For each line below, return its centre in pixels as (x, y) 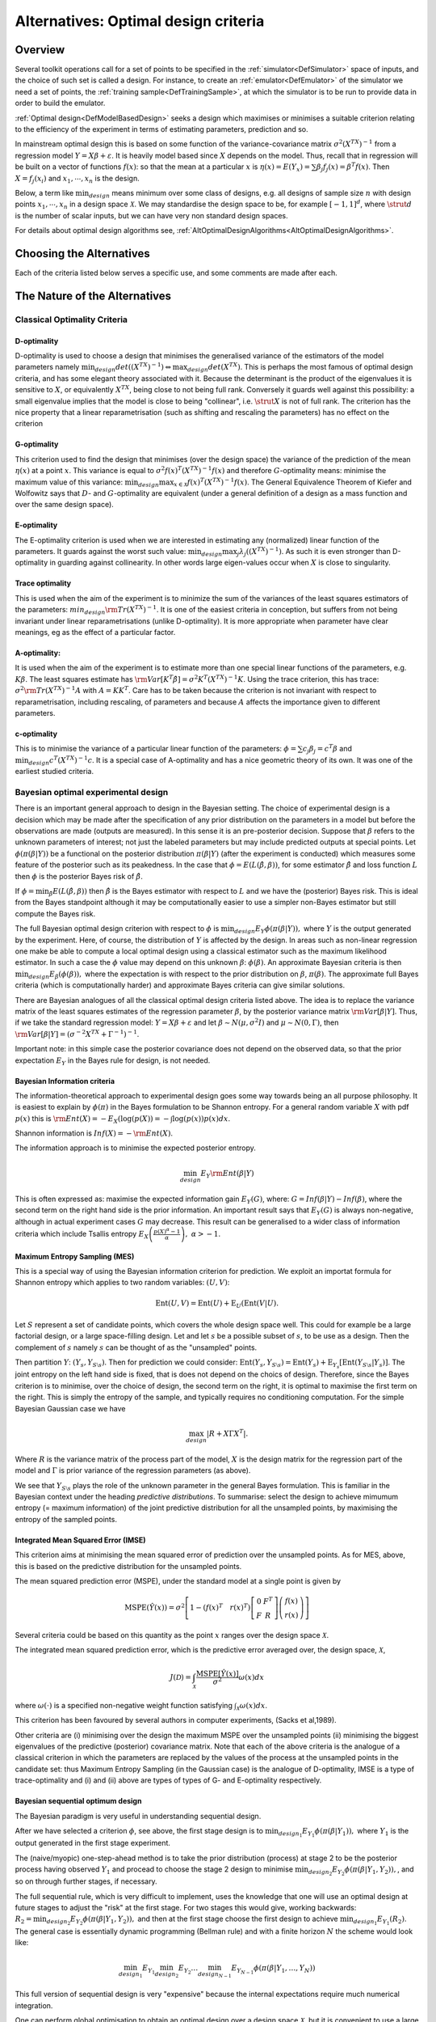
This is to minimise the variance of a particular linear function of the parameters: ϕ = (156, 749)
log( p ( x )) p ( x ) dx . (201, 1118)
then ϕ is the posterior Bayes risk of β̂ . (79, 876)
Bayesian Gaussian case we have (70, 1408)
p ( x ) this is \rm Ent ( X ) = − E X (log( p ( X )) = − (92, 1119)
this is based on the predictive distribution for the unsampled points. (128, 1566)
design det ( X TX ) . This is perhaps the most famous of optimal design (300, 367)
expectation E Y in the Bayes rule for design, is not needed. (113, 1061)
